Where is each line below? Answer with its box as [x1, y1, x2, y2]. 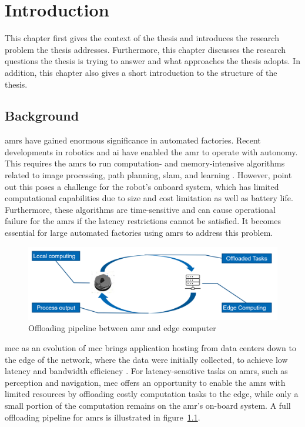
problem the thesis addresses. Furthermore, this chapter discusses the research [5, 43, 286, 55]
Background [5, 106, 79, 125]
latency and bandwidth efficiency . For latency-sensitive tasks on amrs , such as [5, 365, 288, 377]
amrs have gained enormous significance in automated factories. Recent [5, 134, 261, 146]
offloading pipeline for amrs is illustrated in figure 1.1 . [5, 411, 200, 423]
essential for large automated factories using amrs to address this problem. [5, 226, 273, 239]
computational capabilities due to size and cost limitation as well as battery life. [5, 192, 293, 204]
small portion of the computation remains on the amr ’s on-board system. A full [5, 399, 291, 412]
